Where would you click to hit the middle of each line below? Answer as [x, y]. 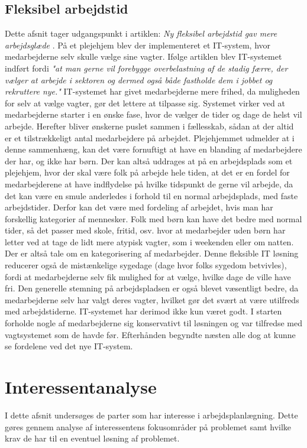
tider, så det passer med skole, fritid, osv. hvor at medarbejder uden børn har [145, 230]
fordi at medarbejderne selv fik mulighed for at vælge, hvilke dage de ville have [148, 276]
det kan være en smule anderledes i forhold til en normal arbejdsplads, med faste [151, 195]
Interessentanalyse [81, 387]
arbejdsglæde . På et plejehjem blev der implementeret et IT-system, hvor [138, 45]
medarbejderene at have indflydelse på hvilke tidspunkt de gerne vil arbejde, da [149, 184]
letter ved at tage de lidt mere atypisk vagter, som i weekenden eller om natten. [149, 241]
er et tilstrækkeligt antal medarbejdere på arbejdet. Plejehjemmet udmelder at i [150, 137]
